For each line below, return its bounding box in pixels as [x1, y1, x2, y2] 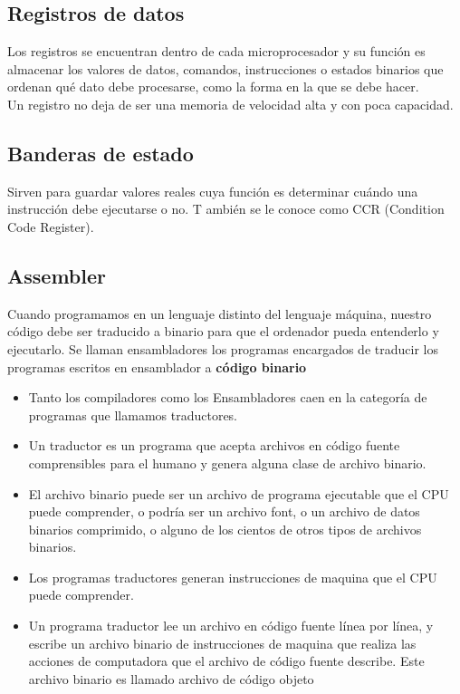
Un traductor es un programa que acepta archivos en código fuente [28, 436, 400, 455]
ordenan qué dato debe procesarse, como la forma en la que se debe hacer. [7, 77, 419, 96]
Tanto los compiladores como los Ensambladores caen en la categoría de [28, 388, 427, 407]
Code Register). [7, 217, 94, 236]
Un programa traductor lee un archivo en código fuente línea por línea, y [28, 616, 434, 635]
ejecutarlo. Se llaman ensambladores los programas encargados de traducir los [7, 339, 438, 358]
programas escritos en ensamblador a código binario [7, 357, 307, 376]
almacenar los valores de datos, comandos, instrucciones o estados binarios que [7, 59, 444, 78]
